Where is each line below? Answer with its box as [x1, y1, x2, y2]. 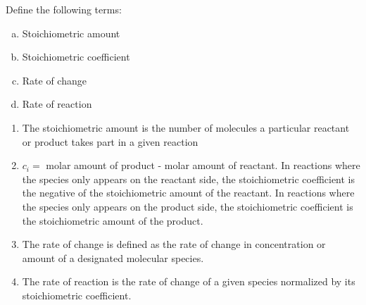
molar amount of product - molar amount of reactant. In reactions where [46, 158, 360, 173]
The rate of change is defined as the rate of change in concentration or [22, 237, 326, 251]
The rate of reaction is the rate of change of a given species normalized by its [22, 274, 355, 289]
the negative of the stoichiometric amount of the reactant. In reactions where [22, 185, 355, 200]
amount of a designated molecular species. [22, 250, 204, 265]
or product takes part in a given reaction [22, 134, 198, 149]
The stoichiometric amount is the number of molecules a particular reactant [22, 120, 350, 135]
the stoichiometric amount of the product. [22, 213, 203, 228]
